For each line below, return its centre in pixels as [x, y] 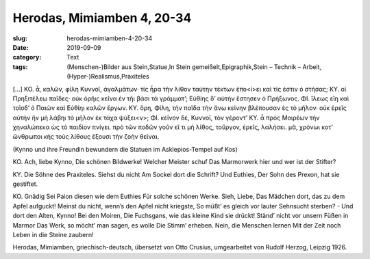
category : [27, 57]
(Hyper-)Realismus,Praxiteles [108, 77]
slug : [20, 38]
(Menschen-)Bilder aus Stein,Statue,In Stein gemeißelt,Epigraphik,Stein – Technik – [184, 67]
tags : [20, 67]
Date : [21, 47]
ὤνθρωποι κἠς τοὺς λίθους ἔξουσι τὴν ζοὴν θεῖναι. [86, 137]
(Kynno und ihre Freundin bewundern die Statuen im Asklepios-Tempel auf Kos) [125, 149]
